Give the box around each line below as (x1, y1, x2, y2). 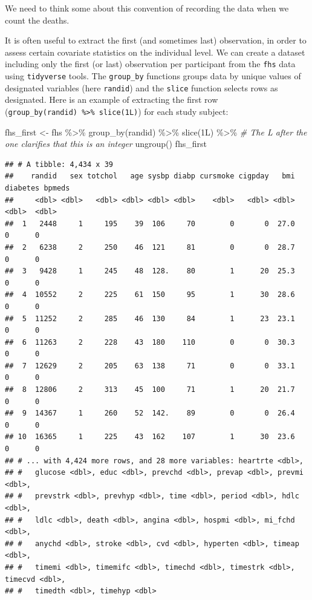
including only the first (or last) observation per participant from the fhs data (5, 57, 296, 70)
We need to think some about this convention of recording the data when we (5, 2, 289, 14)
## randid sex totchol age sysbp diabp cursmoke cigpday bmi (5, 172, 295, 181)
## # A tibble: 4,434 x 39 (5, 160, 113, 169)
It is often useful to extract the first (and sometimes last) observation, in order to (5, 34, 307, 47)
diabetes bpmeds (5, 183, 70, 192)
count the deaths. (5, 13, 70, 26)
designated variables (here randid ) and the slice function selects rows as (5, 81, 278, 94)
